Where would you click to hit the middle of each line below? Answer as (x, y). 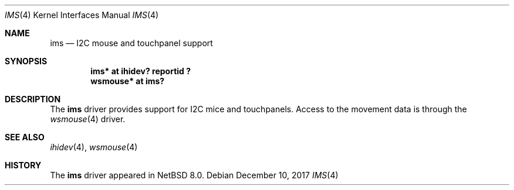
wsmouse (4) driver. (88, 119)
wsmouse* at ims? (128, 81)
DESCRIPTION (33, 99)
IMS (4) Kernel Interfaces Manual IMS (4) (82, 15)
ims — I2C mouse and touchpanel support (131, 43)
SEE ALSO (25, 137)
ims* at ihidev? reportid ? (141, 71)
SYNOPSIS (26, 61)
